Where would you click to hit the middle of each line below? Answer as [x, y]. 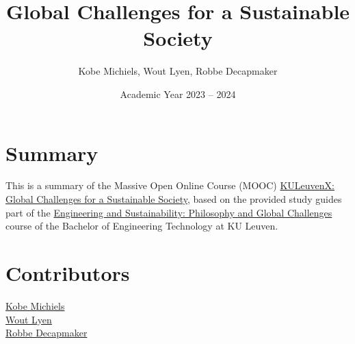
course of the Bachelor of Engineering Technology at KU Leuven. [142, 226]
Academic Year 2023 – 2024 [178, 94]
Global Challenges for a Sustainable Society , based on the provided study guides [174, 199]
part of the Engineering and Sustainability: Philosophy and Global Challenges [169, 212]
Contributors [68, 273]
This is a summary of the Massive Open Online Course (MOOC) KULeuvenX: [170, 185]
